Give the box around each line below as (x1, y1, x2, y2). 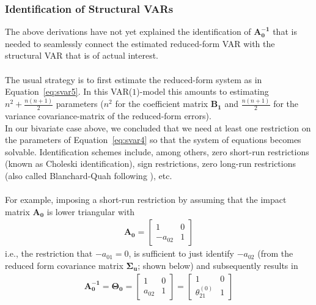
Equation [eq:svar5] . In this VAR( (5, 85, 133, 98)
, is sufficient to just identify (128, 247, 234, 260)
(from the (257, 247, 293, 260)
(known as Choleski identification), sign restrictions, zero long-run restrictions (5, 157, 296, 170)
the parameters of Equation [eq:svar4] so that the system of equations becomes (5, 133, 301, 146)
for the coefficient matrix (115, 97, 208, 110)
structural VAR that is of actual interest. (5, 49, 158, 62)
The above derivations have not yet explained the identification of (5, 25, 251, 38)
